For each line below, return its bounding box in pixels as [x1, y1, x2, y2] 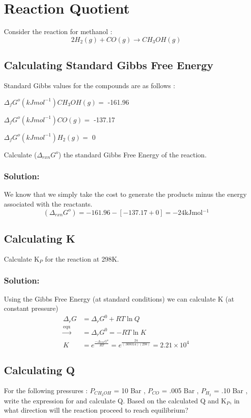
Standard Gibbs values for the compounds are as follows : [4, 80, 175, 90]
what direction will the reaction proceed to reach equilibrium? [4, 405, 188, 415]
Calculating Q [4, 362, 75, 377]
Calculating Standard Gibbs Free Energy [4, 57, 214, 73]
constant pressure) [4, 303, 58, 313]
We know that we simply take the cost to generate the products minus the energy [4, 189, 247, 199]
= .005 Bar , [162, 385, 199, 395]
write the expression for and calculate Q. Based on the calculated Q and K [4, 395, 227, 405]
